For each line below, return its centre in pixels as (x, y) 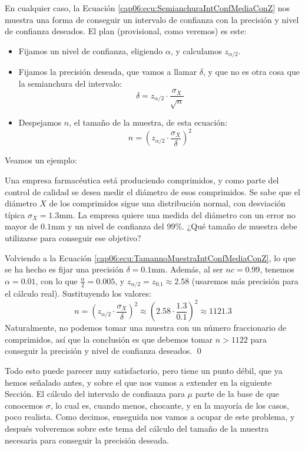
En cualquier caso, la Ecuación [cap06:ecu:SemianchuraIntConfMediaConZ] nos (147, 8)
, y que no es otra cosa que (251, 72)
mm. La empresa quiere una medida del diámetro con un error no (177, 214)
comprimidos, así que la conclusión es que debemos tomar (109, 339)
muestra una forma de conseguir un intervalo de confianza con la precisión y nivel (152, 19)
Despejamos (40, 122)
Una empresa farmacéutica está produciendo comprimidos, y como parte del (142, 180)
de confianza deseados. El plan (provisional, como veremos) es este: (126, 31)
